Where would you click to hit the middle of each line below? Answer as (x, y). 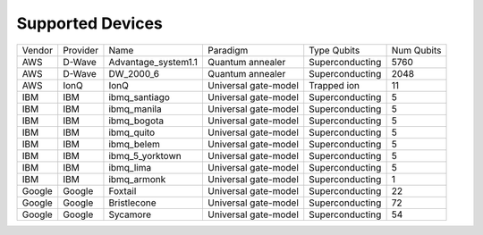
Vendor (38, 50)
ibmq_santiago (139, 97)
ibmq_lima (130, 167)
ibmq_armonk (137, 179)
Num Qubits (416, 50)
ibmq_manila (135, 109)
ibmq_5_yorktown (145, 155)
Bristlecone (132, 203)
